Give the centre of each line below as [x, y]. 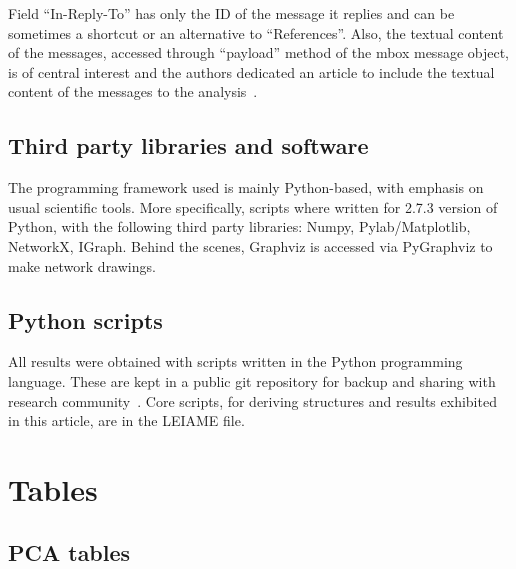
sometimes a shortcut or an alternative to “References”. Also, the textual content [256, 32]
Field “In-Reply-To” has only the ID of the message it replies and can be [231, 13]
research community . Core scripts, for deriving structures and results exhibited [252, 400]
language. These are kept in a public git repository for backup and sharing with [252, 380]
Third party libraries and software [188, 145]
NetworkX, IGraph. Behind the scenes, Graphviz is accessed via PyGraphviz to [250, 245]
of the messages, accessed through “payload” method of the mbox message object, [259, 52]
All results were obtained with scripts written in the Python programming [235, 361]
